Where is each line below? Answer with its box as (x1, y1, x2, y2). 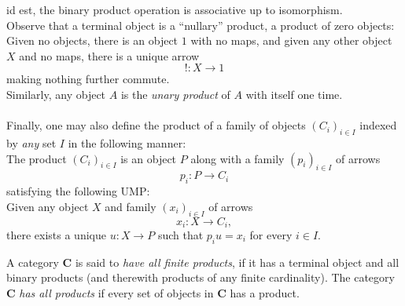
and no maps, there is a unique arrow (19, 47, 200, 64)
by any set (6, 134, 57, 151)
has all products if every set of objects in (19, 284, 214, 301)
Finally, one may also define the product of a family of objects (6, 117, 306, 133)
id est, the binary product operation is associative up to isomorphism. (6, 2, 343, 17)
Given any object (6, 198, 89, 214)
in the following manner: (68, 134, 186, 151)
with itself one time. (245, 86, 343, 102)
